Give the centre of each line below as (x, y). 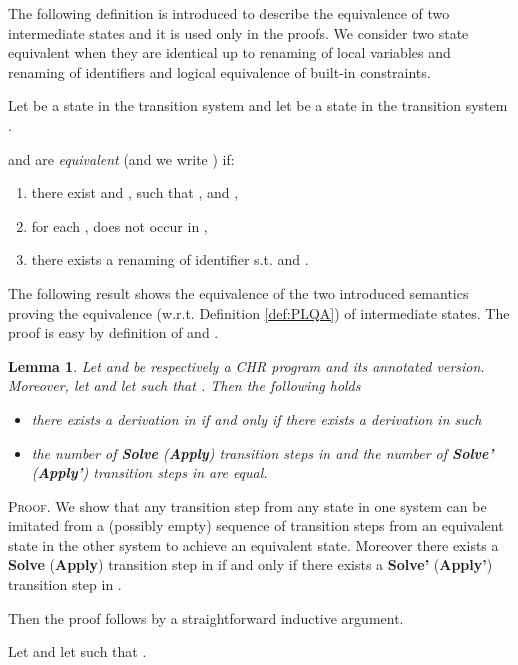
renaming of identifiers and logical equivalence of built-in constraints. (219, 71)
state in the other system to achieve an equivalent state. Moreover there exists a (253, 544)
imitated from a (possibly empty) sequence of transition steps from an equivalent (256, 525)
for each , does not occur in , (119, 225)
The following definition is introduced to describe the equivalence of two (229, 13)
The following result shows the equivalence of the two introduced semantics (238, 292)
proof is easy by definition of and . (113, 332)
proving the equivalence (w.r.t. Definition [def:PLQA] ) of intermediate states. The (259, 312)
